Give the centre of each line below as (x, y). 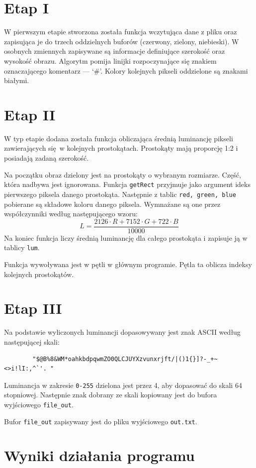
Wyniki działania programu (99, 455)
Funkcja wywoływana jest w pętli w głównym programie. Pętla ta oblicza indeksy (128, 264)
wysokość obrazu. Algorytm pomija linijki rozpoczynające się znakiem (110, 60)
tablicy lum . (22, 247)
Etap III (33, 308)
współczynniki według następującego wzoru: (71, 214)
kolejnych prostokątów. (39, 274)
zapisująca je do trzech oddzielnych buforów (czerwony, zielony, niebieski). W (122, 41)
